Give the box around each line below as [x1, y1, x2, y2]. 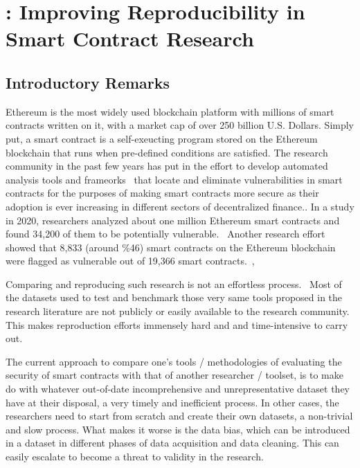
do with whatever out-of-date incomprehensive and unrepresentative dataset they [6, 381, 350, 396]
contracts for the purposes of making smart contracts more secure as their [6, 186, 319, 200]
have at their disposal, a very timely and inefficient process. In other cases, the [6, 395, 339, 409]
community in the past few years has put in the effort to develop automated [6, 159, 328, 173]
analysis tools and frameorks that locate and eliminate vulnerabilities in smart [6, 172, 343, 186]
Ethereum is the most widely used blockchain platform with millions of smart [6, 104, 334, 118]
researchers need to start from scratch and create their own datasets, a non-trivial [6, 408, 353, 423]
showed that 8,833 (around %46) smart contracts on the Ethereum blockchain [6, 240, 336, 254]
